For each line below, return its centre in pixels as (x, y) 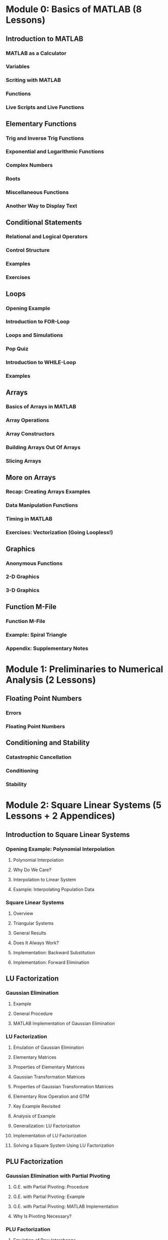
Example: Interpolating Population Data (54, 889)
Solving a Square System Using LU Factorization (64, 1145)
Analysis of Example (34, 1116)
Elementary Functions (41, 124)
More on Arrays (31, 477)
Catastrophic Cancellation (39, 757)
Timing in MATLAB (29, 519)
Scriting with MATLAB (33, 80)
